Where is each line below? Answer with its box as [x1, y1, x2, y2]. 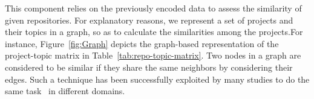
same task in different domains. [5, 85, 125, 97]
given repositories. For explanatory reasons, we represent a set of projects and [5, 13, 293, 26]
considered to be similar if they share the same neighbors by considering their [5, 60, 293, 73]
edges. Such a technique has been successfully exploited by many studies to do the [5, 72, 310, 85]
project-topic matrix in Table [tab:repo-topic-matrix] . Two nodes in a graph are [5, 49, 301, 62]
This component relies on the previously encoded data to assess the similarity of [5, 2, 302, 14]
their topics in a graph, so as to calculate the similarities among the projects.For [5, 25, 303, 38]
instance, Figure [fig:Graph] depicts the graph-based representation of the [5, 37, 279, 49]
